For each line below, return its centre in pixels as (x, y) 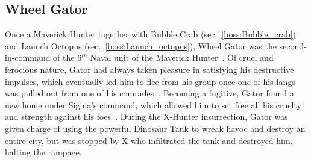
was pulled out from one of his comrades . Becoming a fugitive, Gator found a (149, 93)
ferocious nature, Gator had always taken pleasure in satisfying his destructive (149, 69)
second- (293, 45)
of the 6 (68, 58)
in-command (28, 58)
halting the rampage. (43, 152)
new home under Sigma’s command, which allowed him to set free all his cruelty (153, 104)
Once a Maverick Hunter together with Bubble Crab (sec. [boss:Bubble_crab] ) (151, 34)
